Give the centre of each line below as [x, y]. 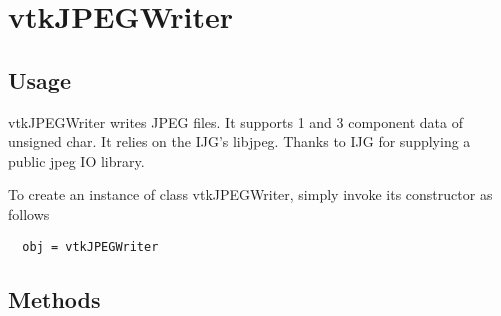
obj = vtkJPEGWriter [90, 246]
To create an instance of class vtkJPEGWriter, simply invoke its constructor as [250, 194]
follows [29, 213]
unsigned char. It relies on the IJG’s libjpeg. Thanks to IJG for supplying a [239, 141]
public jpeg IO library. [76, 160]
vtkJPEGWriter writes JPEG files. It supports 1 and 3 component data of [235, 121]
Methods [54, 298]
